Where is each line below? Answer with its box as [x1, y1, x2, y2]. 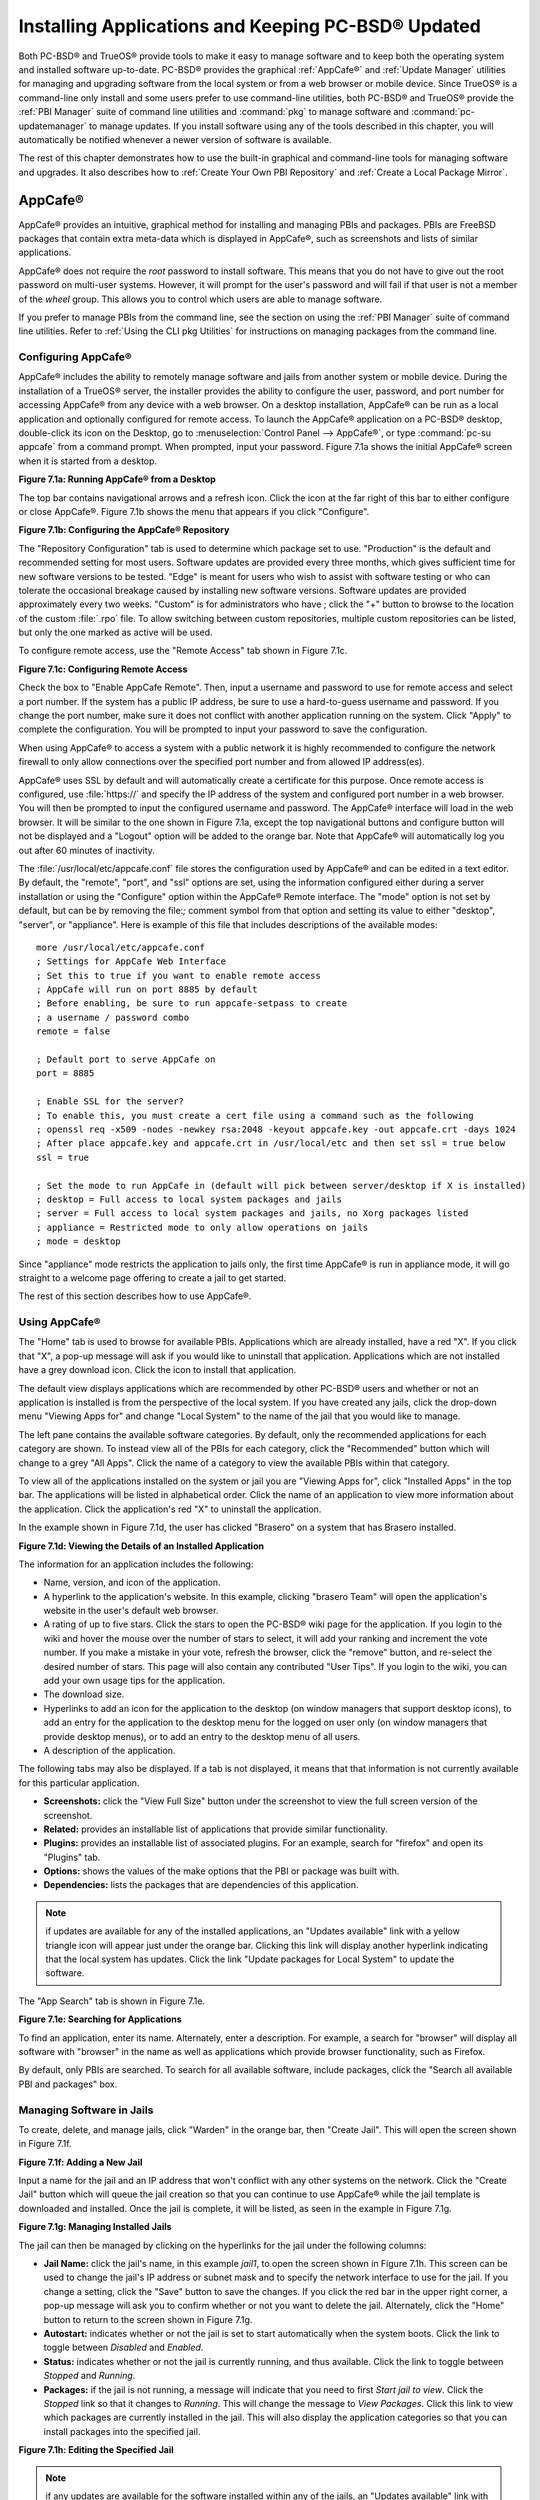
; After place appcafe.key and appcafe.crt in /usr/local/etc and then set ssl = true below [36, 1138, 506, 1149]
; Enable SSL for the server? [36, 1096, 185, 1107]
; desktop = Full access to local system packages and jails [36, 1193, 342, 1205]
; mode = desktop [36, 1236, 121, 1247]
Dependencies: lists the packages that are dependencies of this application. [43, 1879, 359, 1891]
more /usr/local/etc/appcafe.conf [36, 941, 205, 953]
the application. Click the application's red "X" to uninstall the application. [18, 1503, 322, 1515]
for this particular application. [18, 1776, 140, 1789]
